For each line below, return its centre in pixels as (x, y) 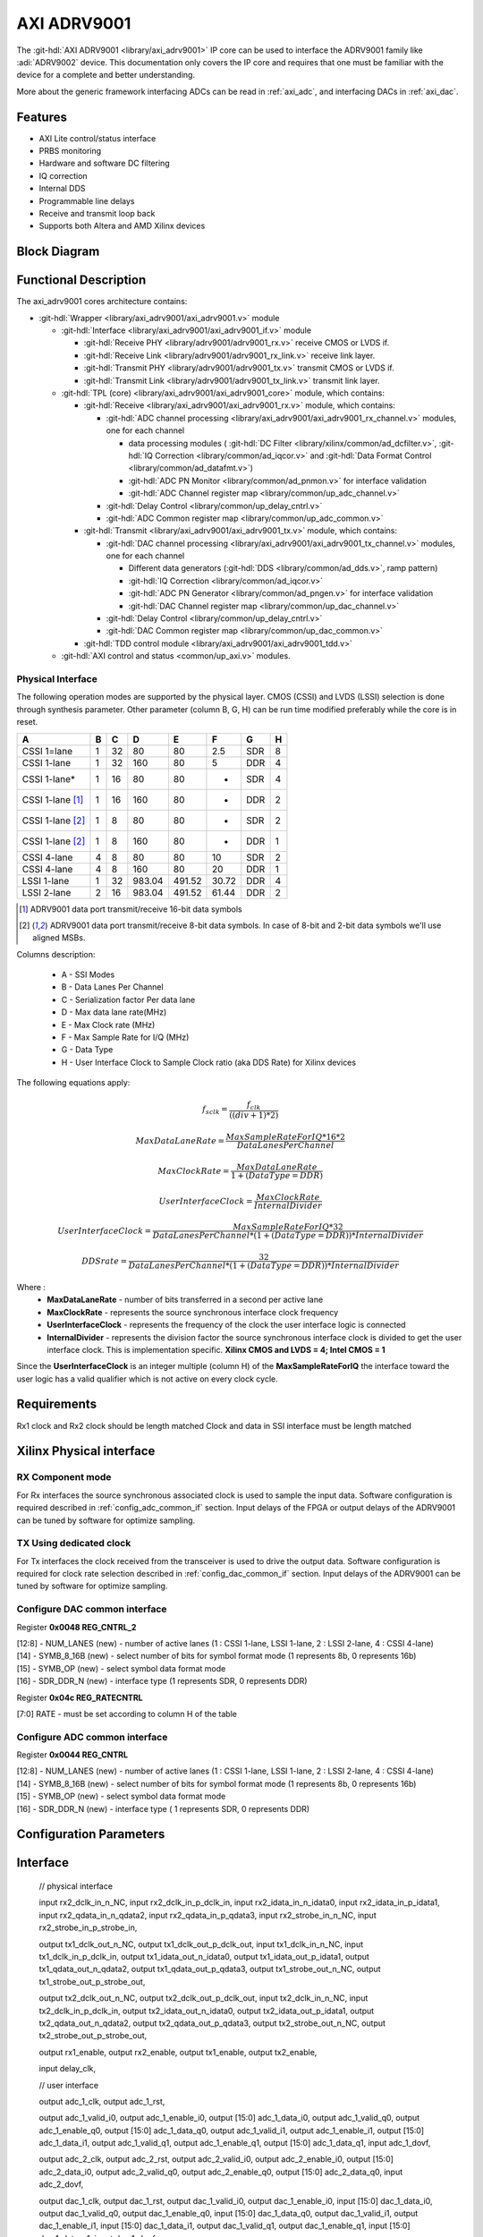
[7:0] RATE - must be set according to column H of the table (127, 1714)
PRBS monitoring (70, 151)
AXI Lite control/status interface (97, 138)
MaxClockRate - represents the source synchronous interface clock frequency (193, 1312)
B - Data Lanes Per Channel (113, 987)
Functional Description (81, 281)
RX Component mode (64, 1477)
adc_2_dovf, (61, 2184)
